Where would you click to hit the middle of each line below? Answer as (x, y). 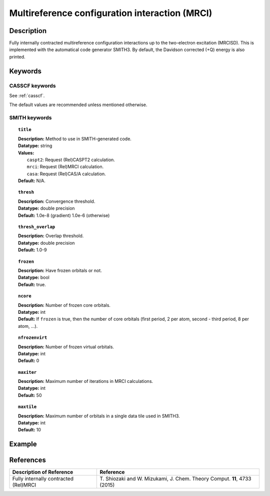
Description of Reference (43, 472)
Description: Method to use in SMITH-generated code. (75, 139)
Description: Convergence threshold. (57, 201)
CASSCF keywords (32, 86)
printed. (17, 57)
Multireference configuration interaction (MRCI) (111, 13)
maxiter (27, 372)
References (27, 460)
